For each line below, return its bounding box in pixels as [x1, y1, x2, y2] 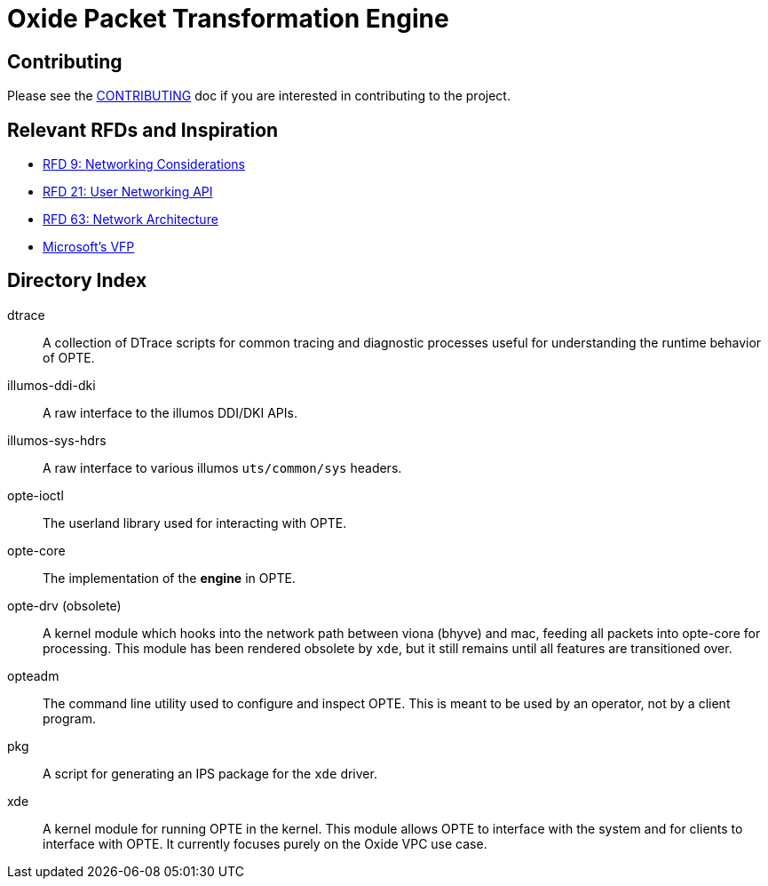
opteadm [7, 667, 59, 683]
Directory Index [7, 269, 147, 292]
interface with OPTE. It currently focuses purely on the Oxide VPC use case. [43, 835, 487, 851]
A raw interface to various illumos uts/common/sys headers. [43, 459, 402, 475]
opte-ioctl [7, 487, 64, 503]
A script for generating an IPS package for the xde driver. [43, 765, 377, 781]
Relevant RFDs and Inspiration [7, 118, 279, 141]
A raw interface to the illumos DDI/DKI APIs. [43, 404, 297, 420]
